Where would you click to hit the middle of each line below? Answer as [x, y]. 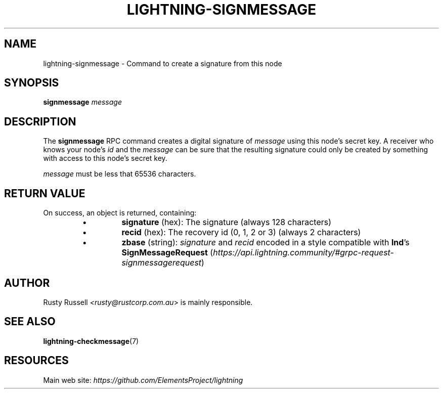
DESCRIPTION [40, 121]
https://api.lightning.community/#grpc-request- [303, 253]
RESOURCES [36, 361]
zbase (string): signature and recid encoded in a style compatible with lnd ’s [265, 243]
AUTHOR [27, 283]
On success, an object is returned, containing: [120, 213]
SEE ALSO [30, 322]
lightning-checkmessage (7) [91, 341]
